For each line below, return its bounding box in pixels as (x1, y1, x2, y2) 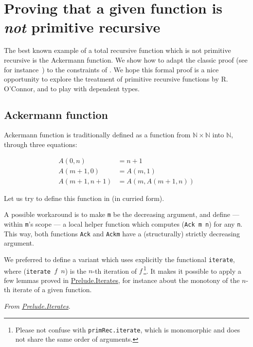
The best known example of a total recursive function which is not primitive (4, 45, 231, 55)
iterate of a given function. (12, 284, 92, 295)
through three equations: (4, 139, 77, 149)
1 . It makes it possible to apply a (143, 264, 241, 276)
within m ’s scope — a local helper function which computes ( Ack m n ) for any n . (4, 219, 243, 229)
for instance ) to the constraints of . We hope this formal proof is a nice (4, 64, 219, 74)
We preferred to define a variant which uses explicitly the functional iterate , (4, 254, 235, 264)
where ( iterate (4, 265, 51, 276)
